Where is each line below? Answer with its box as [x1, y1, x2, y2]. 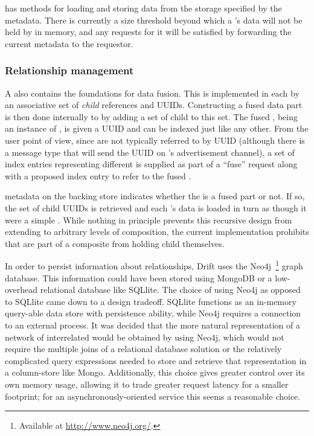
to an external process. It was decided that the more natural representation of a [5, 318, 300, 331]
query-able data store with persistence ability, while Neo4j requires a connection [5, 307, 301, 319]
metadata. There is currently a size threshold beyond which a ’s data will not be [5, 13, 303, 26]
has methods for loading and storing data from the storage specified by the [5, 2, 282, 14]
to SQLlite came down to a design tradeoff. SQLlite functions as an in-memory [5, 295, 296, 307]
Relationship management [5, 63, 134, 78]
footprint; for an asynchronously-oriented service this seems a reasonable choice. [5, 390, 301, 402]
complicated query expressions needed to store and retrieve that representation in [5, 354, 307, 367]
